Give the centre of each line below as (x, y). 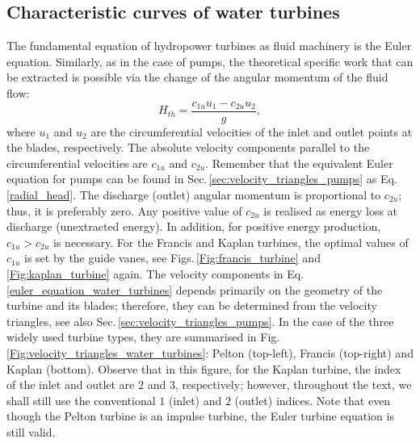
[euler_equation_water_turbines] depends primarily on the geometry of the (195, 289)
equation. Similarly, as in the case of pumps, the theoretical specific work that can (210, 61)
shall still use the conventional (81, 400)
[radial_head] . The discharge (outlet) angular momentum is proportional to (194, 195)
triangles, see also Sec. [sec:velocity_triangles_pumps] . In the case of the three (200, 321)
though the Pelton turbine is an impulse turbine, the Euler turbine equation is (200, 416)
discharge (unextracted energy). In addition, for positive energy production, (194, 226)
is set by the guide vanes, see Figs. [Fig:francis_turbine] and (172, 258)
